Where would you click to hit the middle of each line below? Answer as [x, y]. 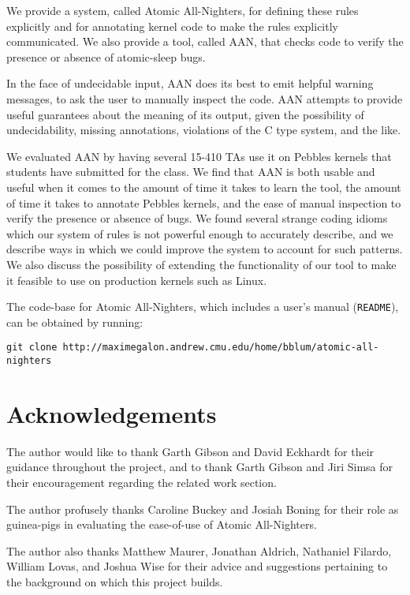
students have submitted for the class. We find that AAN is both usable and [191, 172]
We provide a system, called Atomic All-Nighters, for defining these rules [183, 10]
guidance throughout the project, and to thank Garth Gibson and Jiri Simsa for [200, 467]
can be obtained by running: [75, 322]
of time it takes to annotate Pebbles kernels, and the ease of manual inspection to [204, 202]
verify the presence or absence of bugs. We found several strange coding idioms [197, 218]
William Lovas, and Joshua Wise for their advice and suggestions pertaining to [197, 566]
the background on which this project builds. [115, 581]
